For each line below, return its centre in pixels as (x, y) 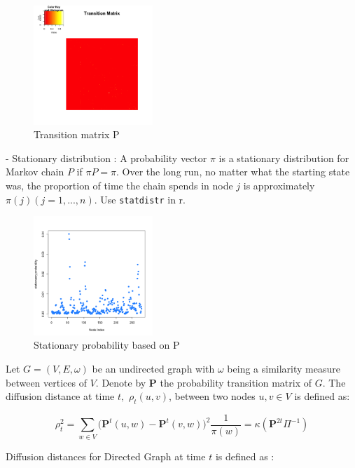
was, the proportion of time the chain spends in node (119, 185)
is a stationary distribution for (284, 158)
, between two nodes (212, 396)
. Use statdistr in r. (140, 199)
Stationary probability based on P (107, 345)
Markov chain (35, 172)
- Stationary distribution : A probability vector (106, 158)
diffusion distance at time (60, 396)
